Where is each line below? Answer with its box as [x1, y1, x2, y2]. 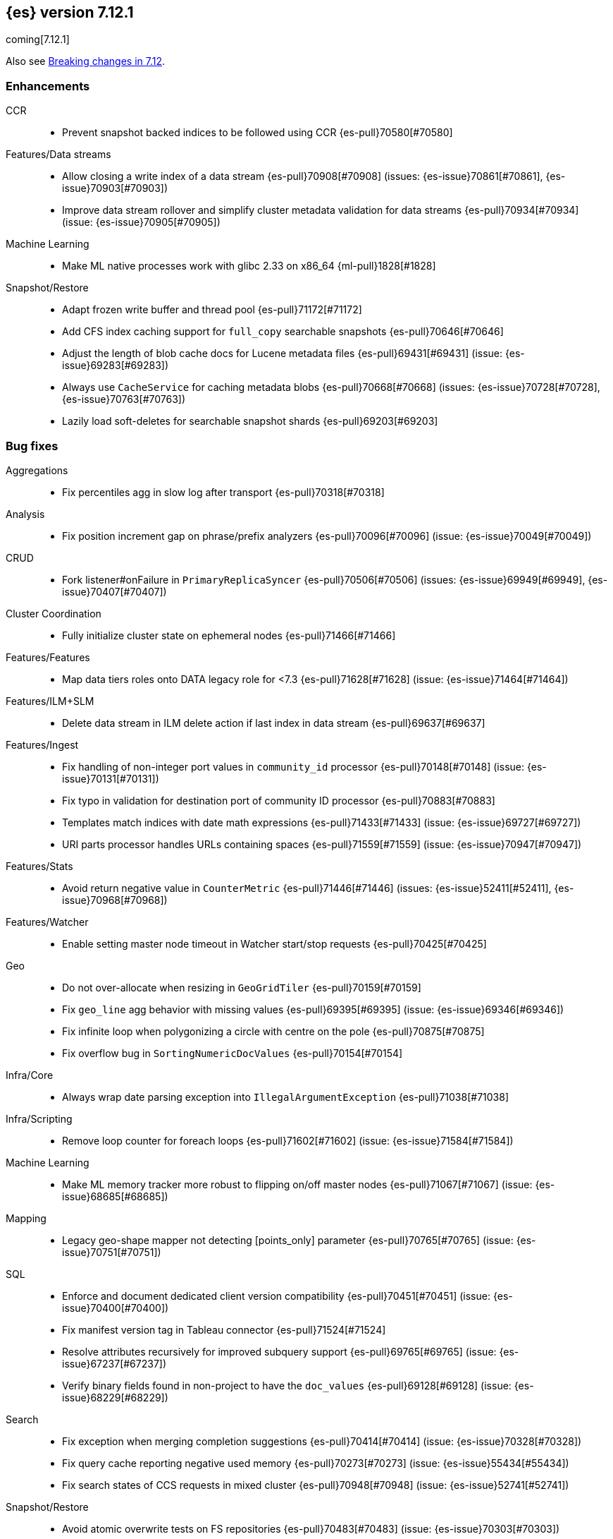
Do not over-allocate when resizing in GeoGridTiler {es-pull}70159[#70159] [62, 981, 421, 994]
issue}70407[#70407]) [62, 585, 167, 598]
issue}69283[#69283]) [62, 359, 169, 372]
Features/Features [6, 651, 90, 663]
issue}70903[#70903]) [62, 182, 168, 195]
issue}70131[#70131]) [62, 772, 159, 785]
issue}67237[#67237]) [62, 1357, 167, 1370]
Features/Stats [6, 859, 73, 872]
